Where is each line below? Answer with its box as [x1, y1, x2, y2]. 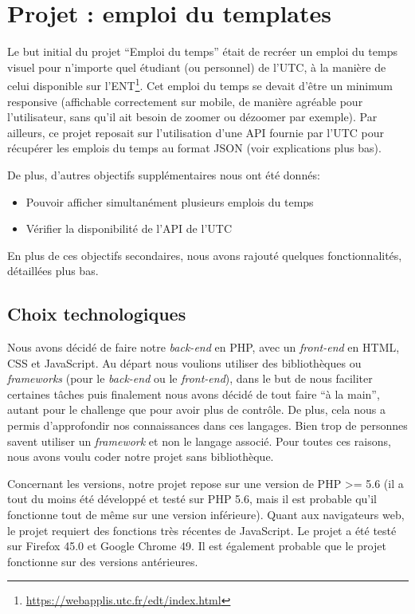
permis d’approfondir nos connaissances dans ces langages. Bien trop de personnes [7, 417, 408, 434]
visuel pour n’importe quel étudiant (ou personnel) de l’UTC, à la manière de [7, 58, 386, 75]
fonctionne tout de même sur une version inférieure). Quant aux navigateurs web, [7, 506, 405, 523]
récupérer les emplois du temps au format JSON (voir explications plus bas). [7, 140, 382, 156]
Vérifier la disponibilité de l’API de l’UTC [25, 220, 232, 237]
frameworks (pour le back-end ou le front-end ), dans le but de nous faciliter [7, 370, 373, 387]
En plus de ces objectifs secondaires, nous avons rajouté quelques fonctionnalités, [7, 246, 402, 263]
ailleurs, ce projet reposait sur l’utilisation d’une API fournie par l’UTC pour [7, 124, 384, 140]
